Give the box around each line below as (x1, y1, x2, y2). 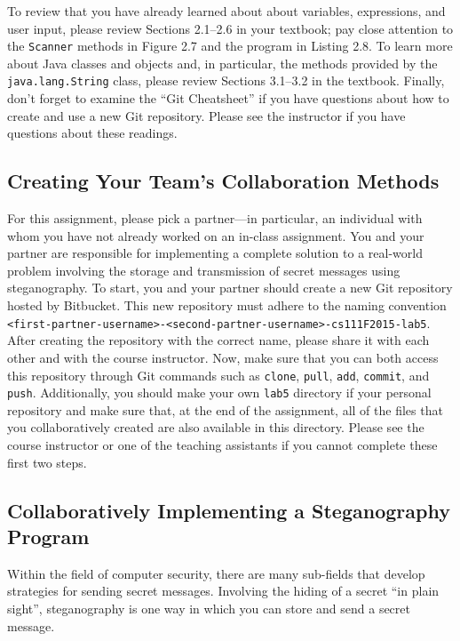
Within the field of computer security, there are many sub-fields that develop (7, 564, 425, 582)
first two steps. (7, 453, 87, 471)
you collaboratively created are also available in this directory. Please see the (7, 418, 424, 437)
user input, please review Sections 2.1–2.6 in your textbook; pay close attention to (7, 19, 454, 37)
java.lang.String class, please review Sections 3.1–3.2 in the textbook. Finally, (7, 71, 445, 90)
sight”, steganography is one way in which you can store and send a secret (7, 599, 410, 618)
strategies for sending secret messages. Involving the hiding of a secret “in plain (7, 581, 440, 600)
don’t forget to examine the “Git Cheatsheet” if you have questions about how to (7, 89, 449, 108)
